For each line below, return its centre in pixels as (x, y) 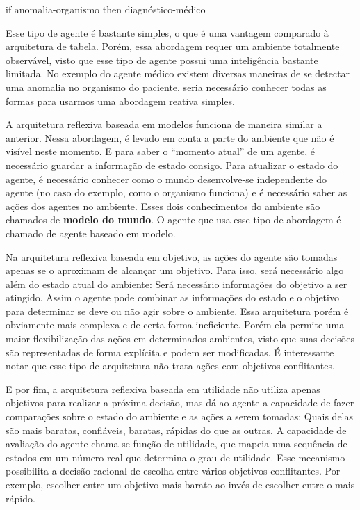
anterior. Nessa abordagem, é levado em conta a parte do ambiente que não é (170, 137)
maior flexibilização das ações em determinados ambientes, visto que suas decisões (180, 338)
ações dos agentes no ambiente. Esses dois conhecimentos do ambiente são (163, 206)
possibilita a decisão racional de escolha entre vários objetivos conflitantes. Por (173, 471)
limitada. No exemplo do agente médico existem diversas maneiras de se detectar (178, 73)
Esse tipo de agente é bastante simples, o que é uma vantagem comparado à (167, 32)
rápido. (21, 498)
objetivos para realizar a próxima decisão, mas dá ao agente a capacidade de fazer (180, 403)
